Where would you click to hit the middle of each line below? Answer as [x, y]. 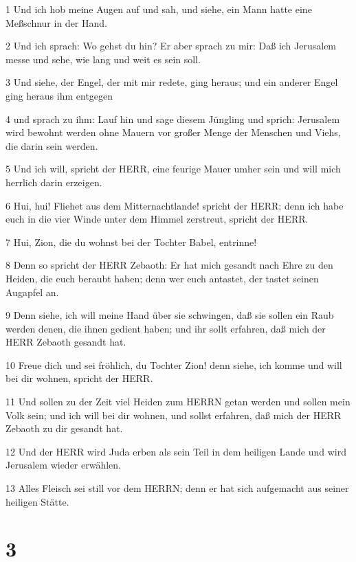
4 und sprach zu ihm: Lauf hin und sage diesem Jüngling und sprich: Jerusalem [173, 119]
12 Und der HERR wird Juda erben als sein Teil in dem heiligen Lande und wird [176, 451]
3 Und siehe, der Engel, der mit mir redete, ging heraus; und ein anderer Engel [172, 82]
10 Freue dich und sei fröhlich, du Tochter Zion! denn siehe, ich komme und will [174, 364]
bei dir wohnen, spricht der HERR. [79, 378]
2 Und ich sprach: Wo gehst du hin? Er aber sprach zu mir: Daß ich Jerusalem [171, 46]
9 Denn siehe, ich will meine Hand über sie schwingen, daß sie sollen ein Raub [170, 315]
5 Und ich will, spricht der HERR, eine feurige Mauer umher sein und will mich [173, 169]
